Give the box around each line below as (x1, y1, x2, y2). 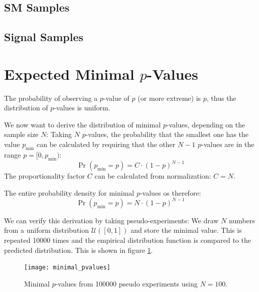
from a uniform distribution (4, 225, 89, 235)
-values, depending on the (166, 119, 245, 129)
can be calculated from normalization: (94, 171, 211, 181)
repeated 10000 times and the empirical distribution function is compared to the (4, 235, 251, 245)
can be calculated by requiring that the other (37, 139, 176, 150)
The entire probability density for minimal (4, 187, 135, 198)
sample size (4, 129, 39, 139)
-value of (103, 92, 129, 103)
